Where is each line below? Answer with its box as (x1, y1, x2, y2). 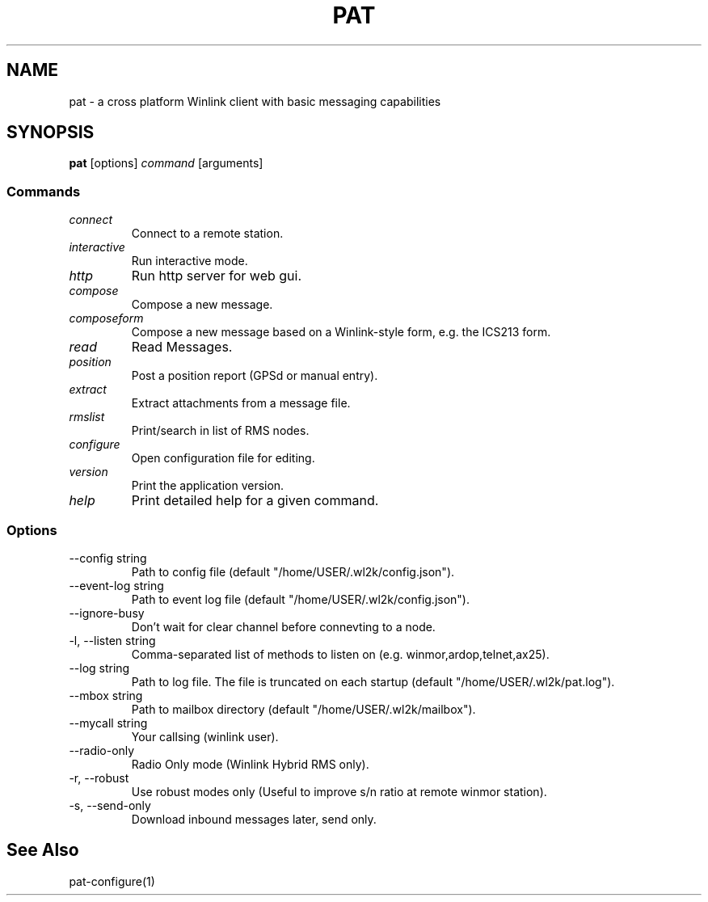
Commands (6, 183, 81, 200)
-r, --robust (69, 770, 129, 785)
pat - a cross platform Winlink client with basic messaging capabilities (69, 94, 441, 108)
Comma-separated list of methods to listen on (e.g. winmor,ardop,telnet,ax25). (131, 647, 550, 661)
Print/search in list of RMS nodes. (131, 424, 310, 438)
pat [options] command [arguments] (69, 156, 263, 171)
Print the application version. (131, 478, 284, 493)
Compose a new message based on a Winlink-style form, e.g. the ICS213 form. (131, 325, 551, 339)
